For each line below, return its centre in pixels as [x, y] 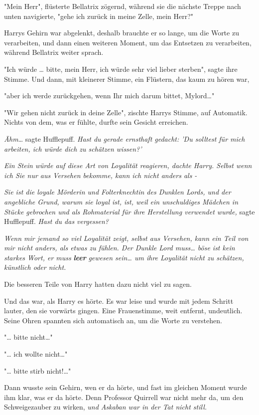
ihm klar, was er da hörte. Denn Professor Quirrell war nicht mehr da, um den [124, 397]
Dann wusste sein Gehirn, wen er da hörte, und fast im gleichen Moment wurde [126, 387]
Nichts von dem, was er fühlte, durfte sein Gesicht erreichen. [96, 122]
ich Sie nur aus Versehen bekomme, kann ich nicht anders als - [101, 175]
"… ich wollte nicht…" [36, 354]
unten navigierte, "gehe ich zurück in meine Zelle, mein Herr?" [99, 16]
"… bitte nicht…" [28, 337]
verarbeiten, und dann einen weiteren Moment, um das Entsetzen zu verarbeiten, [128, 42]
